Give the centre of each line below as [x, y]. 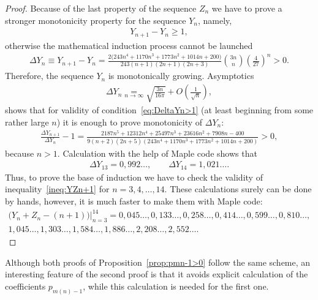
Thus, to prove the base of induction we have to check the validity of [134, 177]
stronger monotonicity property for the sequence [96, 20]
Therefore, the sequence [49, 76]
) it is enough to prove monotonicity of [130, 122]
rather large [27, 122]
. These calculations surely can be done [238, 189]
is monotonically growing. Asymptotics [181, 76]
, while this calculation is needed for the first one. [176, 286]
